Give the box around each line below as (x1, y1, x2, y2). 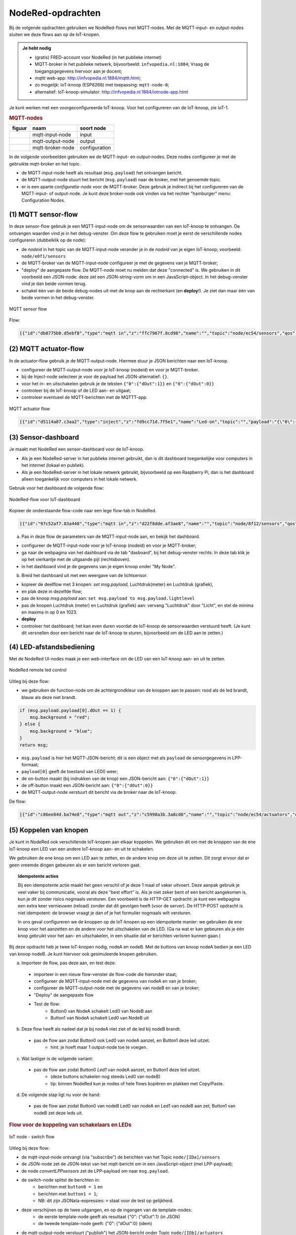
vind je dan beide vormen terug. (21, 281, 86, 287)
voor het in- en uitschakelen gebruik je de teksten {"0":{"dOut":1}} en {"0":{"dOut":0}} (21, 380, 215, 386)
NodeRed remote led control (9, 667, 67, 673)
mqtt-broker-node (32, 144, 74, 151)
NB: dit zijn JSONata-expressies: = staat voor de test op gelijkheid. (38, 1198, 174, 1204)
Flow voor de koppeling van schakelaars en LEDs (9, 1121, 132, 1128)
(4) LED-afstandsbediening (9, 643, 95, 651)
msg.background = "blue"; (30, 728, 93, 734)
